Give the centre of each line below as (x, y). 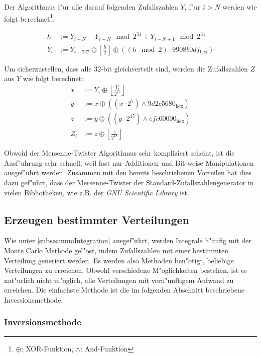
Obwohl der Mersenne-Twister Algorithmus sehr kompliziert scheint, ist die (119, 153)
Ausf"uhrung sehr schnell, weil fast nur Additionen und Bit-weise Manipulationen (129, 162)
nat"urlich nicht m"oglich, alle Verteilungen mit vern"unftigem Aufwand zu (119, 280)
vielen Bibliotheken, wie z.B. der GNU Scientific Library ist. (97, 192)
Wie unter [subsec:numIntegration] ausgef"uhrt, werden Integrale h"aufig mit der (128, 240)
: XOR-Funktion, (47, 348)
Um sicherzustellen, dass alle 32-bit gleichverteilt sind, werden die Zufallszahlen (126, 68)
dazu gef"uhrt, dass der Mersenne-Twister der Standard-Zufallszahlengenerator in (129, 182)
